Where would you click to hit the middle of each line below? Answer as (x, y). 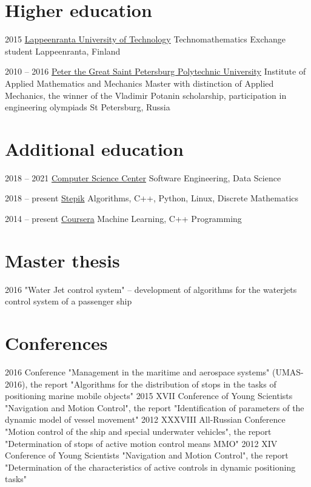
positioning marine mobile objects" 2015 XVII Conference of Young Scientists (149, 396)
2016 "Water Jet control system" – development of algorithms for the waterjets (151, 289)
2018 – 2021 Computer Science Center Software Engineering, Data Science (143, 177)
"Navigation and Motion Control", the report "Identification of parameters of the (155, 407)
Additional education (94, 148)
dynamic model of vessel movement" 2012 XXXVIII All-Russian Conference (145, 419)
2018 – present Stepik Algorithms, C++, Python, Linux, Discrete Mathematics (152, 198)
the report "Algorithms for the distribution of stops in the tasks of (153, 384)
